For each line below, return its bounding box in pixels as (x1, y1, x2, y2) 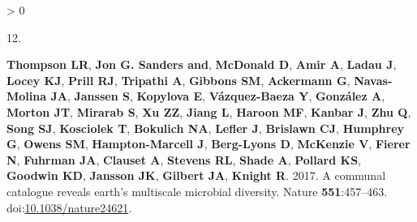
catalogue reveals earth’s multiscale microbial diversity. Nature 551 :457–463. (6, 182, 388, 199)
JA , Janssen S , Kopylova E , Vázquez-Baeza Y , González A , (50, 88, 385, 105)
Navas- (354, 71, 393, 88)
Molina (6, 88, 47, 105)
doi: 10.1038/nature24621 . (6, 199, 132, 216)
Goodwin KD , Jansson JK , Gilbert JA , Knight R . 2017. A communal (6, 167, 386, 184)
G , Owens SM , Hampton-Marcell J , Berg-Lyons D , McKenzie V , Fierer (6, 135, 411, 152)
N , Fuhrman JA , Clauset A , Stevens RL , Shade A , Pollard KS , (6, 151, 361, 168)
